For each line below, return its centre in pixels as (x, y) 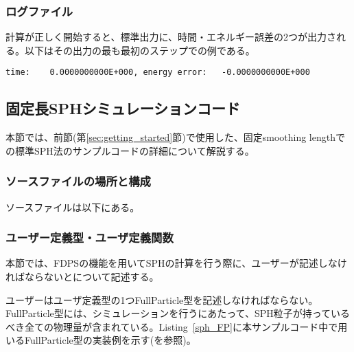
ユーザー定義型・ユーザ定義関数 (90, 238)
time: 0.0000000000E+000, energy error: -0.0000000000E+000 (158, 73)
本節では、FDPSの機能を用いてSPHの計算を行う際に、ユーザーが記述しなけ (176, 263)
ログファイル (39, 11)
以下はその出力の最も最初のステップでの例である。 (140, 50)
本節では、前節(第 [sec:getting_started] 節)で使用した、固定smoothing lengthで (175, 137)
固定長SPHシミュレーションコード (123, 108)
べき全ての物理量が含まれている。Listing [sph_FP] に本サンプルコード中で (172, 326)
